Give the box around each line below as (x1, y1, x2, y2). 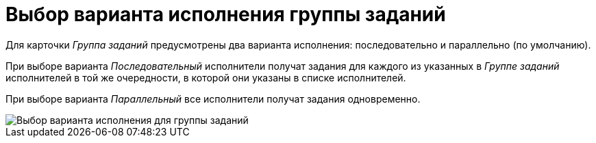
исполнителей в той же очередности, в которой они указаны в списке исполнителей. (5, 71, 406, 83)
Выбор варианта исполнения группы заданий (5, 3, 446, 26)
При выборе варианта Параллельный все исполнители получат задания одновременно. (5, 92, 421, 105)
